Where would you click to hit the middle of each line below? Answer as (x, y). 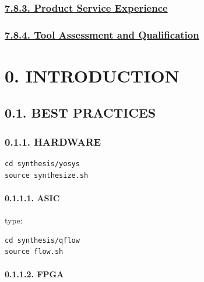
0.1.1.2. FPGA (34, 274)
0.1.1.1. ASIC (32, 197)
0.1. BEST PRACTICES (80, 113)
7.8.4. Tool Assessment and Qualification (102, 34)
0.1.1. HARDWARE (53, 141)
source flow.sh (34, 252)
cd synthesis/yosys (42, 164)
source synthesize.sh (47, 175)
